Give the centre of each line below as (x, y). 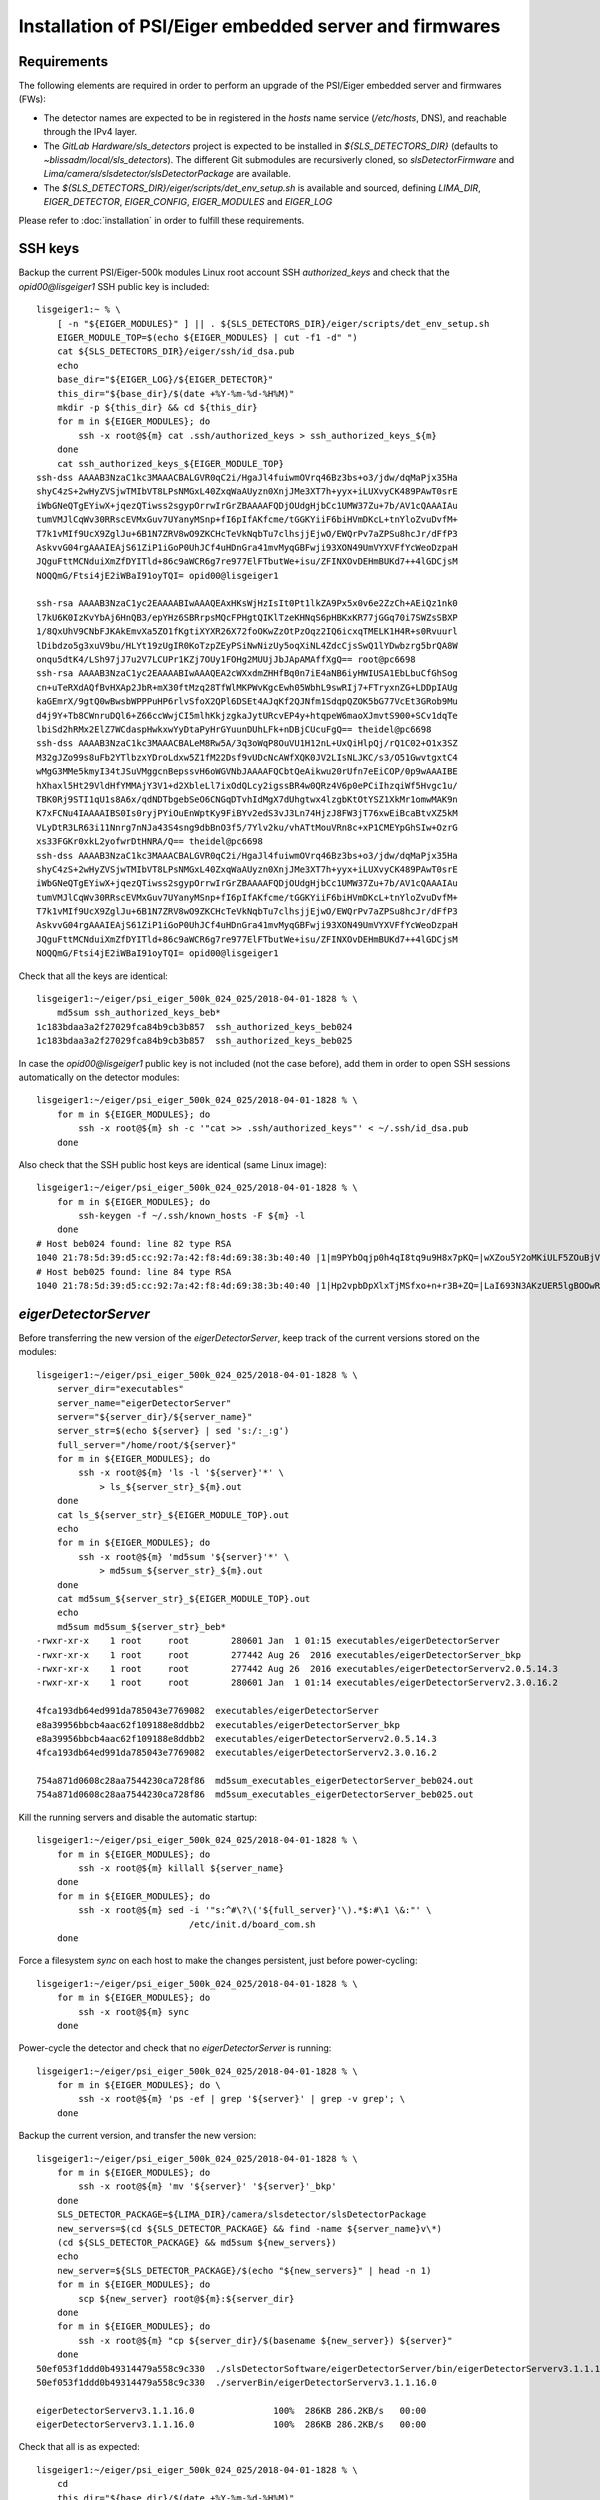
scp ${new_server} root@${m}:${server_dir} (186, 2298)
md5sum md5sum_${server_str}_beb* (141, 1626)
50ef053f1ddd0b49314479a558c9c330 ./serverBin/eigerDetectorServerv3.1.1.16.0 (236, 2382)
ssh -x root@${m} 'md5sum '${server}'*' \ (184, 1556)
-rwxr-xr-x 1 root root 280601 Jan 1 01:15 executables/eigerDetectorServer (268, 1641)
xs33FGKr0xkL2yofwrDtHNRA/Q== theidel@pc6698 (150, 841)
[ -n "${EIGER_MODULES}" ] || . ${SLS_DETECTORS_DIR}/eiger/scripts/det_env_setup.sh (273, 323)
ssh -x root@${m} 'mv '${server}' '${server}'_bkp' (207, 2186)
